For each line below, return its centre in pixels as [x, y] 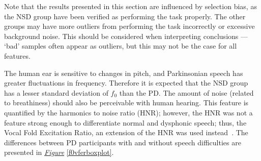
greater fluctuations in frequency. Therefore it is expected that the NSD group [126, 83]
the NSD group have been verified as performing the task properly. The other [125, 16]
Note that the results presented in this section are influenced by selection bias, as [130, 6]
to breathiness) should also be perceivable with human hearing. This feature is [126, 103]
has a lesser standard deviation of [56, 92]
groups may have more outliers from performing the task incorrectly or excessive [129, 26]
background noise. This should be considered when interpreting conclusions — [126, 36]
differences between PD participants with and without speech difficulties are [123, 142]
